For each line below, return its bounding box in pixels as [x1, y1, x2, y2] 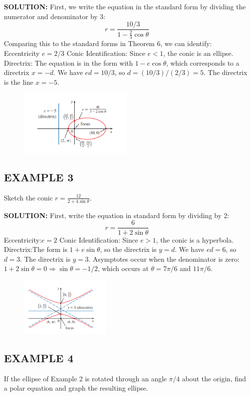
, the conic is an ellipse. [163, 48, 233, 58]
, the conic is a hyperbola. [156, 234, 234, 245]
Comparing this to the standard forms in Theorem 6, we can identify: [4, 38, 212, 49]
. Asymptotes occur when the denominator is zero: [88, 253, 240, 264]
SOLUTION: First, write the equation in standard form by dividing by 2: [4, 210, 230, 220]
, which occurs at [98, 263, 149, 273]
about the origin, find [182, 373, 246, 383]
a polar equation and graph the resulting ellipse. [4, 383, 148, 393]
